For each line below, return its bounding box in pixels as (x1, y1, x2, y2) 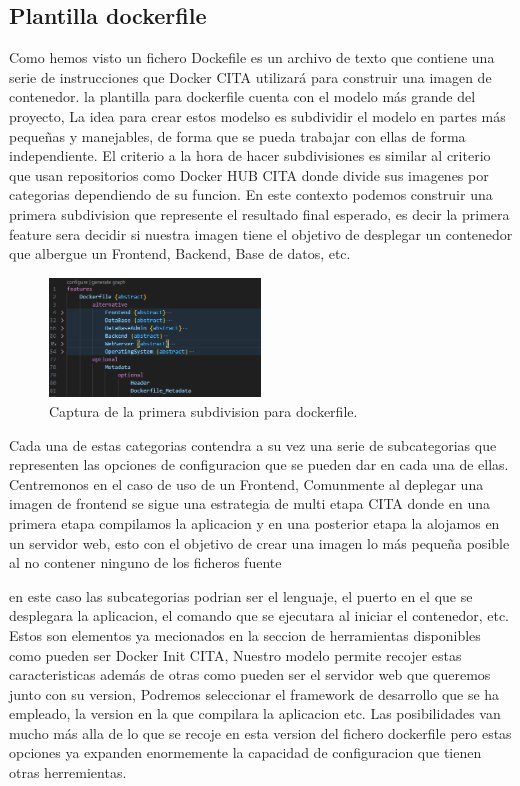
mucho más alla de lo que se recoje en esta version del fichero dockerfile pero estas (9, 722, 512, 743)
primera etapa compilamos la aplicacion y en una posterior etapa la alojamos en (9, 512, 500, 533)
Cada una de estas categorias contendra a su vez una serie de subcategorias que (9, 434, 497, 455)
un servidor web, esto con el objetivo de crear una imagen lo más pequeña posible (9, 532, 510, 553)
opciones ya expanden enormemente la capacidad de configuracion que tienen (9, 742, 482, 763)
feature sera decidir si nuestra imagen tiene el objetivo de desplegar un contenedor (9, 223, 513, 244)
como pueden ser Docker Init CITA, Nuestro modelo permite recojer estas (9, 644, 462, 665)
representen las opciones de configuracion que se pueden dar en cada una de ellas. (9, 454, 509, 475)
